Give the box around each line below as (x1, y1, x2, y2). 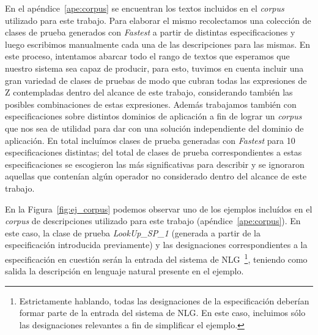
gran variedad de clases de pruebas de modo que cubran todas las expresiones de (5, 73, 307, 86)
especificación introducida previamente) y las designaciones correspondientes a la (5, 238, 308, 251)
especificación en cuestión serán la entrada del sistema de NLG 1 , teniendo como (5, 250, 308, 265)
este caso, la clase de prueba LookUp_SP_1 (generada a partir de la (5, 226, 261, 239)
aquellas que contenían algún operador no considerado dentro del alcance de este (5, 170, 307, 183)
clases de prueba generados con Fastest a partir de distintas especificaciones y (5, 26, 295, 39)
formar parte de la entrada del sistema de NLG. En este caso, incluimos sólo (19, 306, 306, 319)
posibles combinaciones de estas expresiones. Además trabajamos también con (5, 97, 297, 110)
